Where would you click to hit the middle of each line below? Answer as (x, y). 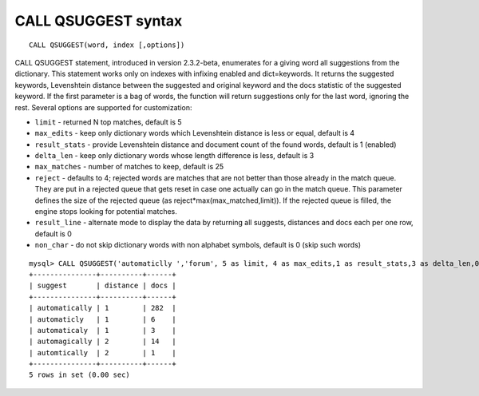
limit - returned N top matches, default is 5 (109, 122)
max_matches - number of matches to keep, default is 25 (129, 167)
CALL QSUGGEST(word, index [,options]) (107, 45)
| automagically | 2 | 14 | (103, 342)
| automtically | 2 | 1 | (103, 352)
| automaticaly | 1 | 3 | (103, 330)
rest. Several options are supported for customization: (103, 107)
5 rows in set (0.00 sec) (80, 375)
